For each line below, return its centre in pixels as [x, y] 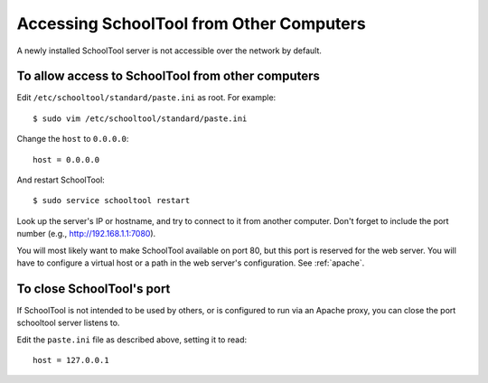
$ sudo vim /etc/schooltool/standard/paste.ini [140, 118]
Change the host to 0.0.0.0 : [73, 139]
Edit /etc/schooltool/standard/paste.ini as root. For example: [146, 98]
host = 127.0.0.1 [71, 360]
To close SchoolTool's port [94, 289]
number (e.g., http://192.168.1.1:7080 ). [86, 234]
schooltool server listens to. [68, 323]
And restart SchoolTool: [61, 180]
